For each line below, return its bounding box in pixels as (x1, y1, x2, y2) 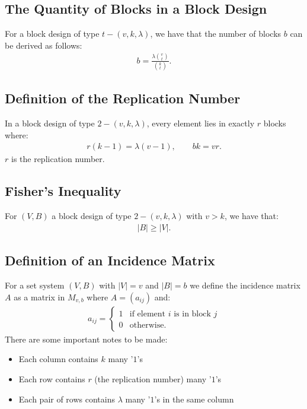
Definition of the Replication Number (5, 89, 241, 107)
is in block (174, 309, 211, 318)
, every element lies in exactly (146, 117, 255, 129)
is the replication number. (11, 153, 105, 165)
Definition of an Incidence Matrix (5, 251, 215, 270)
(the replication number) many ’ (94, 372, 212, 385)
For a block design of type (5, 27, 100, 40)
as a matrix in (14, 290, 65, 303)
